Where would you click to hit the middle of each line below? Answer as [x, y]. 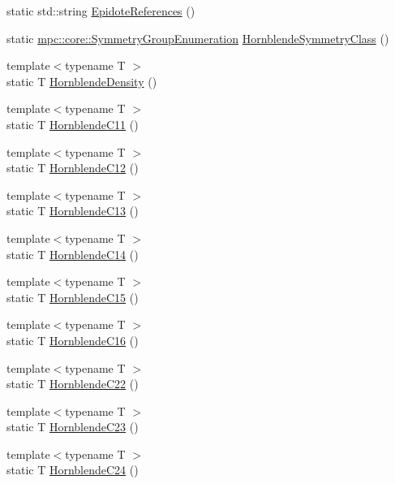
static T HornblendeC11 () [73, 124]
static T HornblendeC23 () [73, 427]
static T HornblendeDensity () [82, 81]
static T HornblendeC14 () [73, 254]
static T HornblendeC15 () [73, 297]
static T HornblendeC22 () [73, 384]
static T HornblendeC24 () [73, 470]
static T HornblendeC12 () [73, 168]
